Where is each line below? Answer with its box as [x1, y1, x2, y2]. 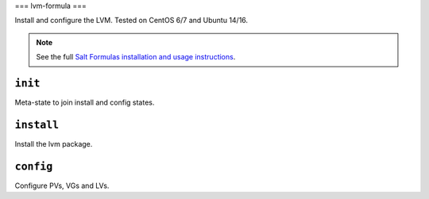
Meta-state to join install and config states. [14, 98, 155, 107]
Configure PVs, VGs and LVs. [14, 181, 110, 190]
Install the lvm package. [14, 139, 93, 148]
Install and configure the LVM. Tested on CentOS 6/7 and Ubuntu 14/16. [14, 16, 249, 25]
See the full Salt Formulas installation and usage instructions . [36, 52, 236, 62]
